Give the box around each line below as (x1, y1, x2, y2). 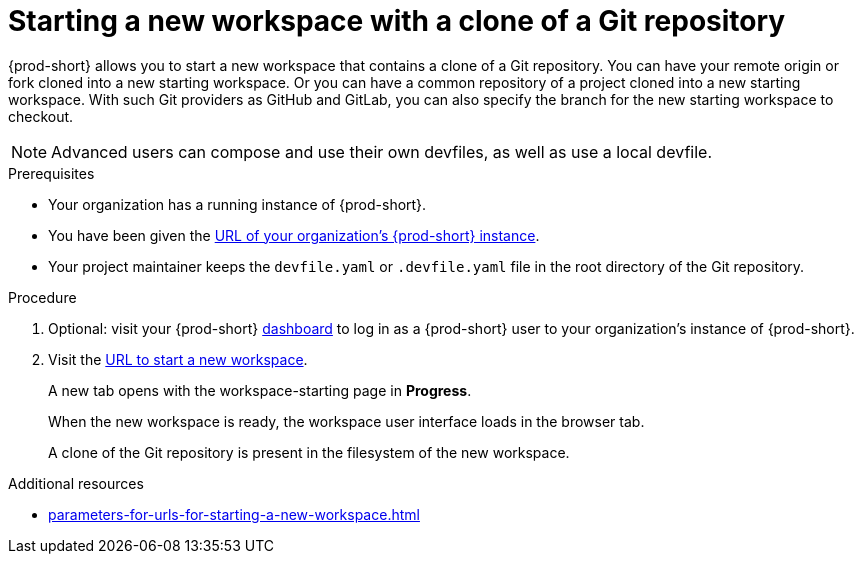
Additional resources (8, 474, 144, 492)
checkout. (8, 107, 74, 125)
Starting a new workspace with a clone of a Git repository (8, 4, 786, 38)
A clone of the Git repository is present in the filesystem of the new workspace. (48, 443, 570, 461)
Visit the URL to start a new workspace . (48, 350, 308, 368)
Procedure (8, 288, 77, 306)
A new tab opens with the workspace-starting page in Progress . (48, 381, 472, 399)
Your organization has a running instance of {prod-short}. (48, 195, 427, 213)
